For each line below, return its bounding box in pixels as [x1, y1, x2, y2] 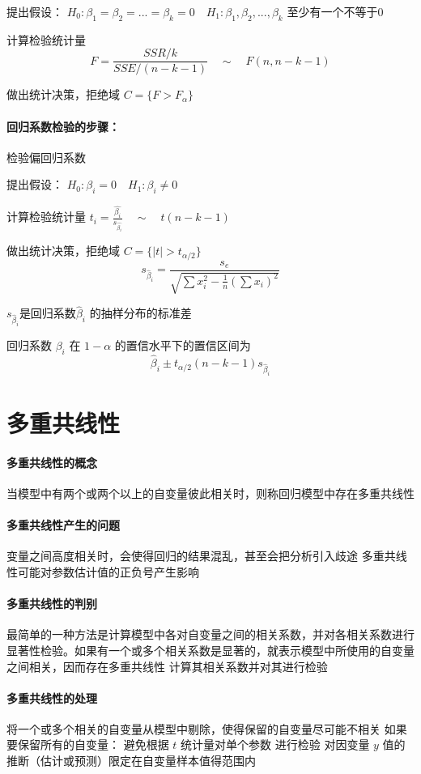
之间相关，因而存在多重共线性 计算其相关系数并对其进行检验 [6, 657, 328, 674]
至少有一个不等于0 [287, 3, 384, 19]
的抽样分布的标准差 [89, 304, 192, 321]
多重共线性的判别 [6, 595, 97, 612]
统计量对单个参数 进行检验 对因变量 [181, 736, 370, 753]
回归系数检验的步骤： [6, 117, 120, 134]
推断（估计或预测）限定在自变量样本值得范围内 [6, 752, 256, 769]
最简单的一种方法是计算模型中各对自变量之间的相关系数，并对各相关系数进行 [6, 626, 415, 643]
